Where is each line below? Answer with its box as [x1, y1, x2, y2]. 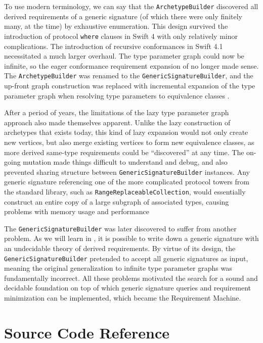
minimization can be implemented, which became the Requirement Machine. [4, 292, 241, 303]
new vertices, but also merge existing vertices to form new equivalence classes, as [4, 136, 254, 147]
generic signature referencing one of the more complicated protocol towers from [4, 176, 249, 187]
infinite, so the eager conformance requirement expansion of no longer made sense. [4, 60, 259, 71]
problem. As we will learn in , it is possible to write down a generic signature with [4, 233, 259, 243]
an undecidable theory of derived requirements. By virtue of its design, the [4, 243, 236, 254]
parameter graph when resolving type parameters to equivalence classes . [4, 90, 230, 101]
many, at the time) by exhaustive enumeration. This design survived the [4, 21, 228, 31]
